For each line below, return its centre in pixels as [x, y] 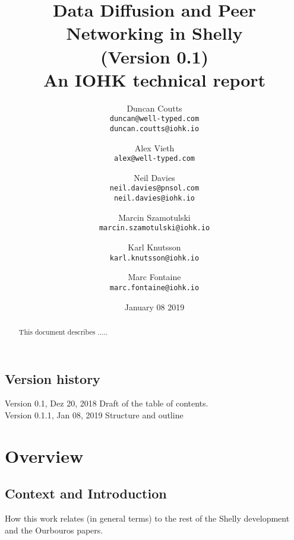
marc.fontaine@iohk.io [154, 288]
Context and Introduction [86, 493]
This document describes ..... [63, 331]
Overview [44, 455]
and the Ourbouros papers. [54, 530]
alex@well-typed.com [154, 159]
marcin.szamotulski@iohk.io [154, 228]
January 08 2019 [154, 306]
